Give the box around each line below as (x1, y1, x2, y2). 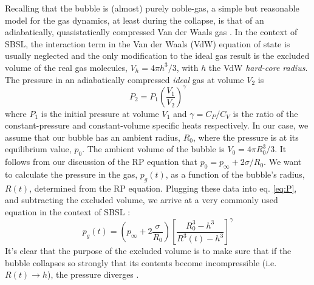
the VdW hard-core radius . (208, 61, 308, 73)
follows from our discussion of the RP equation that (5, 155, 197, 168)
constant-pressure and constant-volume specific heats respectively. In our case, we (5, 119, 309, 132)
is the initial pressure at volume (41, 107, 159, 119)
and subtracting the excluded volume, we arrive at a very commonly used (5, 193, 278, 206)
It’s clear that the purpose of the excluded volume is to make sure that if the (5, 244, 292, 257)
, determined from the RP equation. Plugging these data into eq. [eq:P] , (29, 181, 297, 194)
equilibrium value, (5, 142, 72, 155)
